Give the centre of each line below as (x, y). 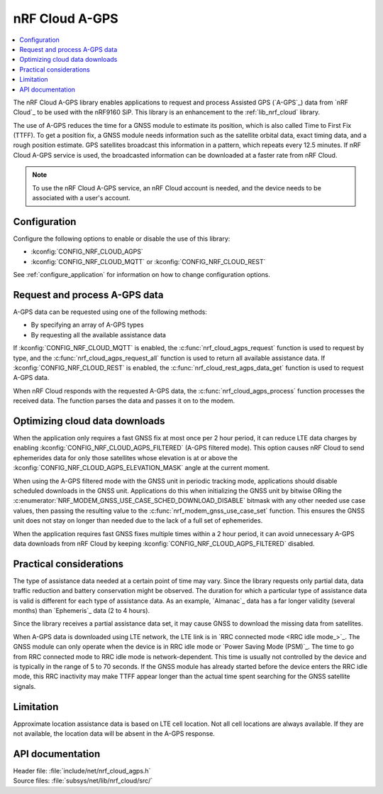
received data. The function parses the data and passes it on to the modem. (124, 401)
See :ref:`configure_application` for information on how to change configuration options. (142, 275)
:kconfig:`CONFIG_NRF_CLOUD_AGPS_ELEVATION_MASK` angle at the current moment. (141, 468)
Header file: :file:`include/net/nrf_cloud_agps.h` (82, 771)
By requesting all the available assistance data (99, 335)
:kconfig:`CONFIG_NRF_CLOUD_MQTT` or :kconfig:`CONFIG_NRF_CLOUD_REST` (148, 261)
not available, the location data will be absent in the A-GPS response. (114, 734)
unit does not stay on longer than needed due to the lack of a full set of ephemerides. (138, 521)
